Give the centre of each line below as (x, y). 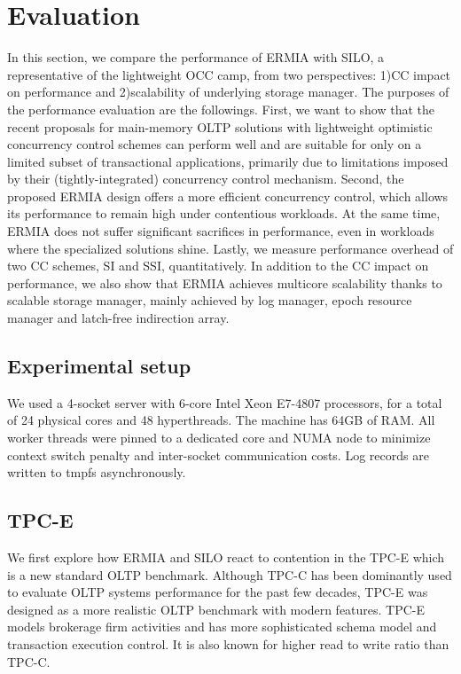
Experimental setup (99, 366)
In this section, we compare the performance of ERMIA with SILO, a (196, 57)
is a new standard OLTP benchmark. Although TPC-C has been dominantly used (230, 574)
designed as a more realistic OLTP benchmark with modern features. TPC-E (216, 609)
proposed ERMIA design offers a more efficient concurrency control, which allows (228, 196)
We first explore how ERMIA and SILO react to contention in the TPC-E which (226, 557)
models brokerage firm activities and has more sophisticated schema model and (222, 627)
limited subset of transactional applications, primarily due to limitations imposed (228, 161)
